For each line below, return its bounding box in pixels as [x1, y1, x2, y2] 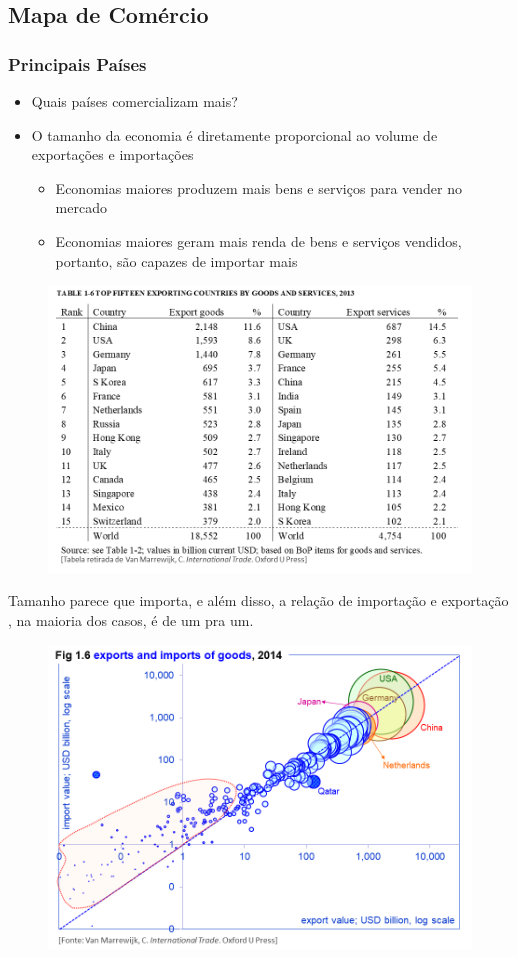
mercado [55, 197, 107, 218]
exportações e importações [31, 144, 194, 165]
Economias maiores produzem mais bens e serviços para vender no [55, 177, 463, 198]
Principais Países [8, 51, 147, 76]
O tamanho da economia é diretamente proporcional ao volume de [31, 124, 438, 145]
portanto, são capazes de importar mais [55, 250, 298, 271]
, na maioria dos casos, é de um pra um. [8, 609, 254, 630]
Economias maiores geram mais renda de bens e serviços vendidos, [55, 230, 462, 251]
